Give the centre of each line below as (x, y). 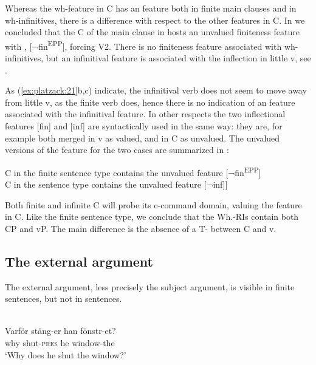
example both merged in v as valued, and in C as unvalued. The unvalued (143, 138)
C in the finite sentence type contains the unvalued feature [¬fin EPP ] (133, 171)
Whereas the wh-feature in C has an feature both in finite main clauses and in (151, 8)
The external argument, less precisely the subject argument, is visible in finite (150, 286)
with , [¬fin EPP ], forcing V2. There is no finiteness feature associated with (143, 45)
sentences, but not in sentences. (64, 298)
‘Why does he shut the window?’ (66, 354)
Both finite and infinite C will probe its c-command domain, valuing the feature (153, 204)
